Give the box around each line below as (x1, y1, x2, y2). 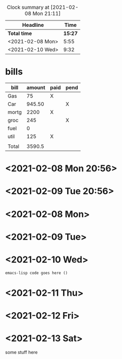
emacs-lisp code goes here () (5, 270, 68, 275)
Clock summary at (6, 4, 50, 10)
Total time (7, 30, 32, 37)
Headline (22, 21, 44, 28)
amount (26, 84, 46, 91)
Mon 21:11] (32, 10, 61, 17)
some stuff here (5, 349, 38, 355)
